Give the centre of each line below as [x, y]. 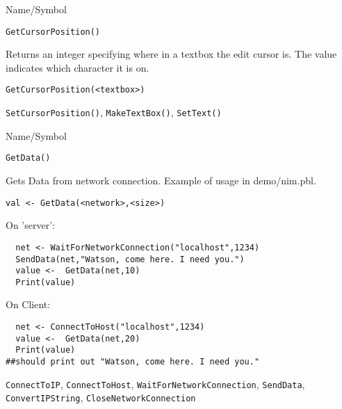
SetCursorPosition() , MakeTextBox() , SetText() [114, 112]
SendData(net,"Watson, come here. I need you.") [130, 259]
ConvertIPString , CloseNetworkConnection [101, 398]
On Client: [28, 304]
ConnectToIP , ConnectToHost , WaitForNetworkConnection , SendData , [155, 384]
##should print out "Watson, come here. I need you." [133, 362]
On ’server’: [30, 225]
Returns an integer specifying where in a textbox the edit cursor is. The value [171, 54]
